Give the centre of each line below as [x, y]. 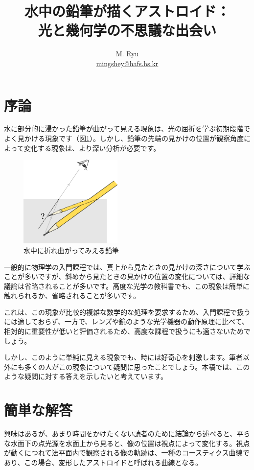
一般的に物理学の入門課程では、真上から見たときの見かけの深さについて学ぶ [127, 267]
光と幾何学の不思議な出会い [127, 30]
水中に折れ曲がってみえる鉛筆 [71, 250]
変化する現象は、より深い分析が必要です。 [92, 148]
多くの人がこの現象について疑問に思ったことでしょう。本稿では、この [137, 366]
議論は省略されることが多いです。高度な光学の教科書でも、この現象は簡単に [127, 286]
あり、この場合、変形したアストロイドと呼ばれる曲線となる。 [103, 462]
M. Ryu [127, 54]
